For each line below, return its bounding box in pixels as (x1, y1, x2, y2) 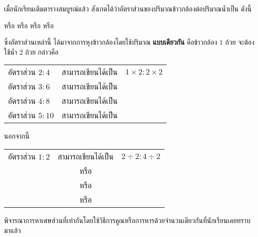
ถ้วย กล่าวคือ (25, 46, 59, 57)
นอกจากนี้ (4, 131, 30, 141)
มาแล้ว (4, 225, 21, 235)
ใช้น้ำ (4, 46, 17, 57)
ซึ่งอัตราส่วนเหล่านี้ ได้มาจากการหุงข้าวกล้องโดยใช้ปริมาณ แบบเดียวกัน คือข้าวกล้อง (4, 37, 217, 47)
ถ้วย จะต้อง (225, 37, 255, 47)
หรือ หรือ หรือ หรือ (4, 20, 54, 30)
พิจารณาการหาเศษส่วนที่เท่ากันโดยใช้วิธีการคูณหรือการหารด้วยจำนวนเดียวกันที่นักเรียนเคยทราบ (4, 215, 251, 225)
